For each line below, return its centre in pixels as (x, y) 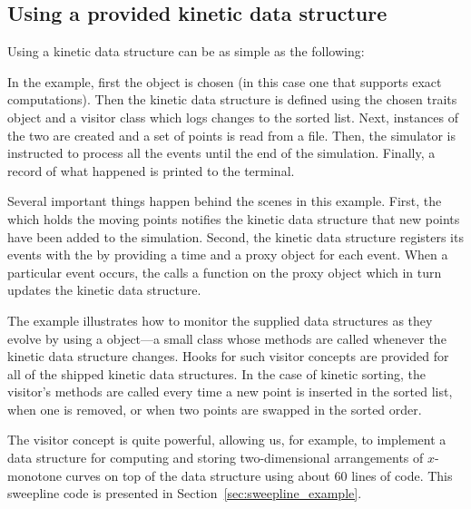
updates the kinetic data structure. (104, 290)
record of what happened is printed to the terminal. (151, 170)
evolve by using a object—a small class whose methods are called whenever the (227, 338)
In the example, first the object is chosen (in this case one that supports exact (225, 81)
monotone (34, 475)
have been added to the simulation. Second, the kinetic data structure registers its (235, 236)
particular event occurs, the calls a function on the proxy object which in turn (225, 272)
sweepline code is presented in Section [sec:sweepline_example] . (185, 493)
